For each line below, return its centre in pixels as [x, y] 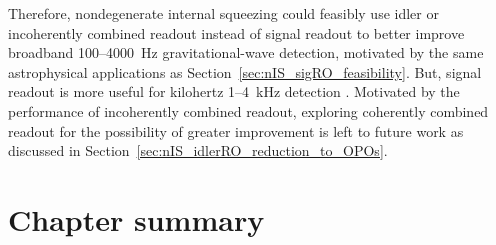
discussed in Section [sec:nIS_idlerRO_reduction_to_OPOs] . [198, 150]
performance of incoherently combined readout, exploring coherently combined [248, 110]
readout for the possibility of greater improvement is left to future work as [236, 130]
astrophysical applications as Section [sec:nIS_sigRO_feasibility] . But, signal [245, 71]
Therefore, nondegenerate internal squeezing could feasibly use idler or [223, 13]
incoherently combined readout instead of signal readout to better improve [236, 32]
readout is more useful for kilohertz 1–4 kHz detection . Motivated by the [234, 91]
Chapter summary [136, 218]
